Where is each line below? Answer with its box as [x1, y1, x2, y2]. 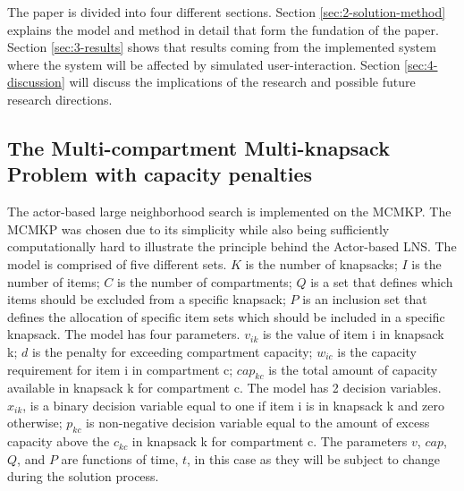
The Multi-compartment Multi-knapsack [7, 133, 390, 161]
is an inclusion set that [302, 290, 427, 309]
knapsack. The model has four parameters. [7, 325, 240, 343]
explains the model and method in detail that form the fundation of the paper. [7, 20, 439, 38]
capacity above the [7, 432, 110, 451]
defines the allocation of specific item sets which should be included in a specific [7, 307, 445, 326]
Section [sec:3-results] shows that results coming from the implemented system [7, 38, 436, 56]
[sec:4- [404, 55, 438, 73]
